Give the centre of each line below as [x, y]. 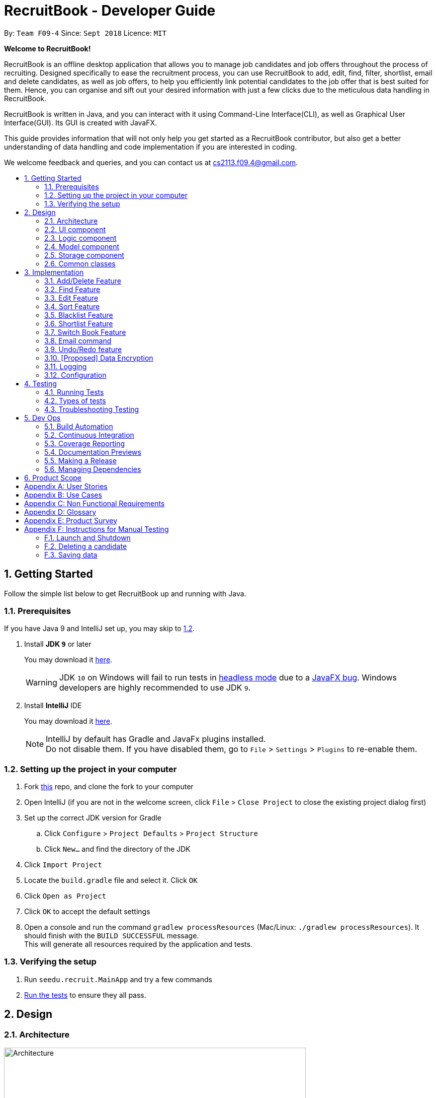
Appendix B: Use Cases [63, 495]
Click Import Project [63, 865]
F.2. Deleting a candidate [85, 546]
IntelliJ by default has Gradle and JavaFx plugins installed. [156, 739]
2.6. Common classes [80, 263]
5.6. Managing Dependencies [93, 469]
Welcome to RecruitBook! [48, 48]
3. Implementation [54, 272]
